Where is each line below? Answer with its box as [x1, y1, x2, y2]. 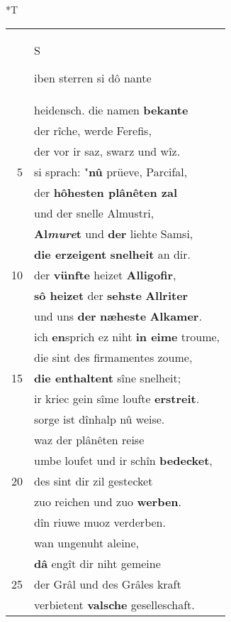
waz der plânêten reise [34, 431, 145, 448]
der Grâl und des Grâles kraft [34, 575, 181, 592]
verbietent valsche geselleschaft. [34, 596, 195, 613]
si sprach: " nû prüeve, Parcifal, [34, 163, 188, 180]
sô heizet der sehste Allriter [34, 286, 188, 304]
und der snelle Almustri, [34, 204, 154, 221]
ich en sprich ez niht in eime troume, [34, 328, 220, 345]
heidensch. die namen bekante [34, 101, 188, 118]
